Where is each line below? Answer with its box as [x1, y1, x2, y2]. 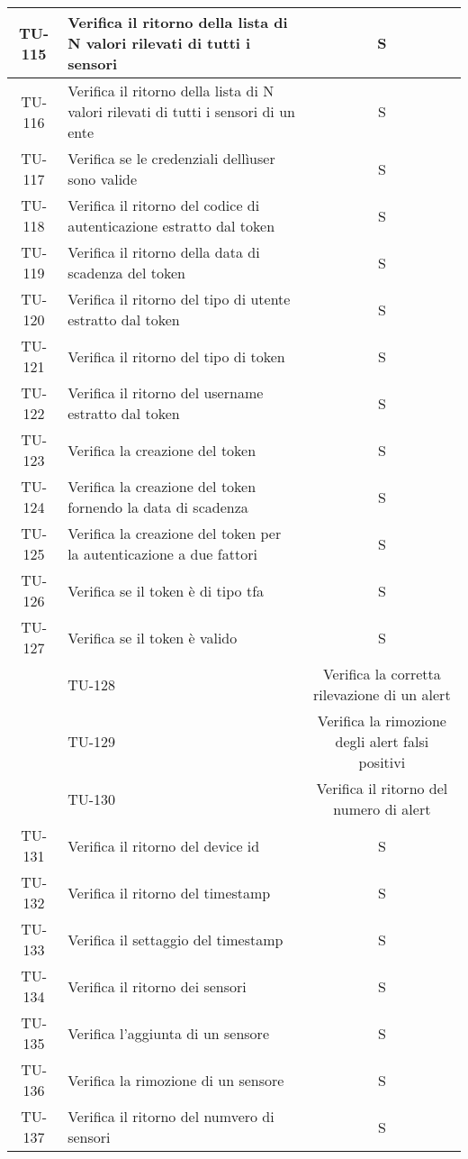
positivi [358, 752, 406, 772]
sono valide [67, 169, 138, 189]
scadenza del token [67, 262, 185, 283]
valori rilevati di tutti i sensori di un [67, 101, 295, 122]
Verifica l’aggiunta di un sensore [67, 1022, 269, 1044]
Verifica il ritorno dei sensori [67, 975, 247, 997]
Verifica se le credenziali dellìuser [67, 148, 275, 169]
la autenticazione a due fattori [67, 543, 257, 564]
